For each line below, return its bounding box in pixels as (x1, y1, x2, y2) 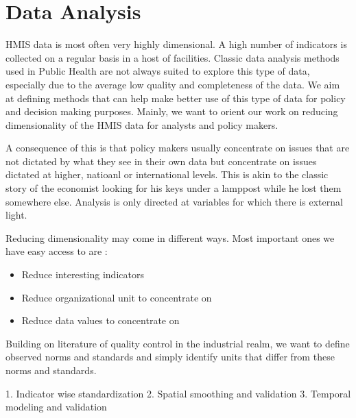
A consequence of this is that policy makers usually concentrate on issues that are (5, 140, 350, 155)
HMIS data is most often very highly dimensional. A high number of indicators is (5, 37, 347, 51)
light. (5, 208, 27, 222)
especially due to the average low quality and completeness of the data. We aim (5, 77, 340, 91)
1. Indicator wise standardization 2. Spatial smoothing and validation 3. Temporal (5, 386, 351, 400)
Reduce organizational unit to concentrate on (21, 290, 212, 304)
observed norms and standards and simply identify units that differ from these (5, 349, 335, 364)
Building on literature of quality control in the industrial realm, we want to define (5, 336, 350, 350)
